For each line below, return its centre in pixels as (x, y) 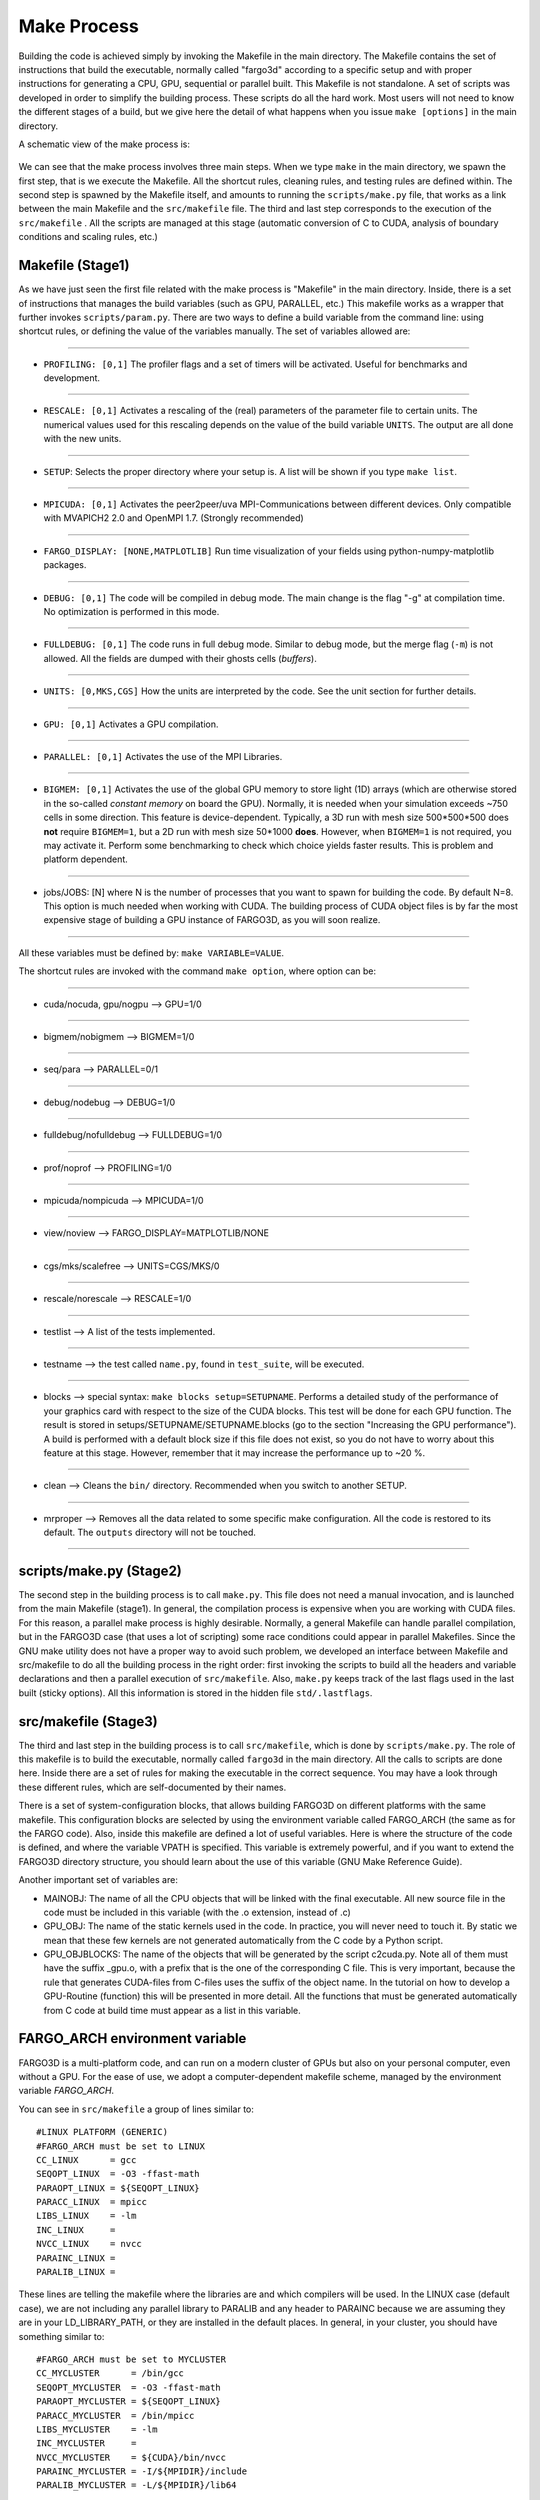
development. (71, 378)
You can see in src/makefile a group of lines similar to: (136, 2109)
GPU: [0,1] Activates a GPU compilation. (131, 724)
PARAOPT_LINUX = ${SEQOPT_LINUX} (118, 2188)
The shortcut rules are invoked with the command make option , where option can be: (197, 971)
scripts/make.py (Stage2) (100, 1570)
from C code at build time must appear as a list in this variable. (172, 2010)
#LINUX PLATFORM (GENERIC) (102, 2132)
